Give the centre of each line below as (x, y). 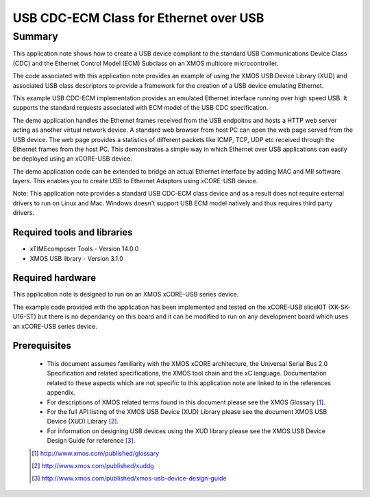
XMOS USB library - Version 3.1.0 (76, 258)
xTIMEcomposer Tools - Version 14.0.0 (84, 249)
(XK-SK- (339, 307)
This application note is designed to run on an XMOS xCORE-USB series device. (126, 294)
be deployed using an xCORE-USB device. (73, 159)
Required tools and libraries (73, 232)
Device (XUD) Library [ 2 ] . (83, 421)
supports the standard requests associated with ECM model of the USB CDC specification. (140, 108)
